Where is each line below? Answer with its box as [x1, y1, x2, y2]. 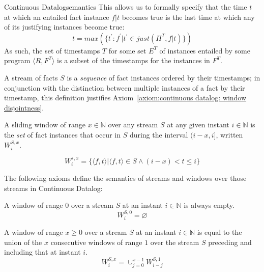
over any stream [108, 119, 158, 130]
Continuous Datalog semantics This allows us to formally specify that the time [4, 2, 247, 12]
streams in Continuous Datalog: [4, 182, 103, 193]
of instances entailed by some [159, 45, 250, 56]
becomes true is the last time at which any [122, 11, 255, 22]
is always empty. [184, 200, 234, 210]
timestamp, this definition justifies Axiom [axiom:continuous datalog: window [4, 92, 247, 103]
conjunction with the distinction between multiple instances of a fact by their [4, 82, 245, 93]
